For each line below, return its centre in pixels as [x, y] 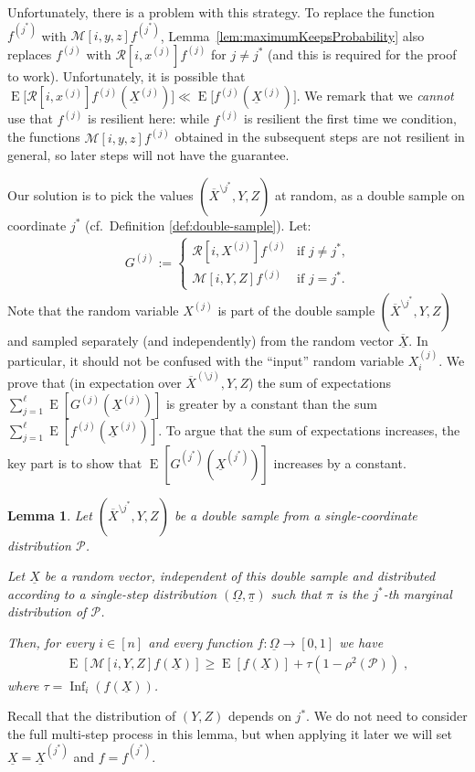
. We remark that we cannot [375, 96]
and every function [201, 643]
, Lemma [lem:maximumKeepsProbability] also [292, 35]
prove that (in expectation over [95, 383]
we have [361, 643]
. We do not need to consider [387, 716]
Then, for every [51, 643]
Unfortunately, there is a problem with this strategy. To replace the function [221, 12]
